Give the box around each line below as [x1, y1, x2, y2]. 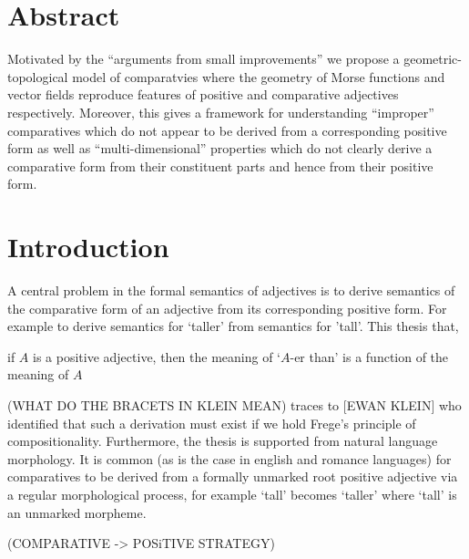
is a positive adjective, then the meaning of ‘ [33, 347, 280, 366]
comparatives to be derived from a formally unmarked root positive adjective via [7, 467, 458, 486]
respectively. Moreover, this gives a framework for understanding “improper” [7, 102, 434, 121]
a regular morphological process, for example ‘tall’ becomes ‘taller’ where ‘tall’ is [7, 484, 457, 503]
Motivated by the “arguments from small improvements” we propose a [7, 49, 400, 68]
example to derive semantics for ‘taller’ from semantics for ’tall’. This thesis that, [7, 316, 459, 336]
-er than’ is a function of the [290, 347, 449, 366]
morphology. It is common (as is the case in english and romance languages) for [7, 449, 452, 468]
